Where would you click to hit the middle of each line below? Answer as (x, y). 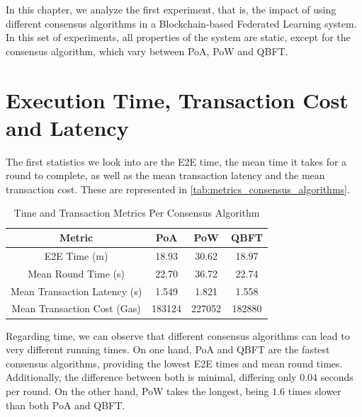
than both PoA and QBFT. (66, 405)
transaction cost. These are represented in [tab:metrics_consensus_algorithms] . (178, 189)
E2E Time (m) (76, 255)
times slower (315, 390)
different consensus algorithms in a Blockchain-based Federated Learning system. (181, 23)
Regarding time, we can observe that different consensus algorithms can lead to (178, 335)
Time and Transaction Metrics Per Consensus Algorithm (137, 213)
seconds (337, 377)
